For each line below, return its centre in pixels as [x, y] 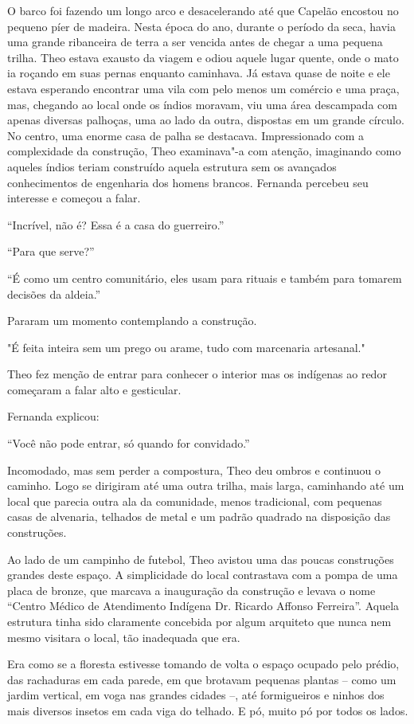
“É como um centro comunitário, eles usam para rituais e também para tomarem [205, 278]
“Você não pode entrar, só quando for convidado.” [129, 443]
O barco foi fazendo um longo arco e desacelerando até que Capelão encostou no [203, 10]
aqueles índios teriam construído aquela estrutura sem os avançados [172, 166]
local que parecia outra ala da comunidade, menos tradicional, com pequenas [195, 501]
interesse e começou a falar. [74, 198]
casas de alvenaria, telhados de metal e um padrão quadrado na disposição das [199, 517]
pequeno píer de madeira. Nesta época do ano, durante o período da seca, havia [201, 26]
